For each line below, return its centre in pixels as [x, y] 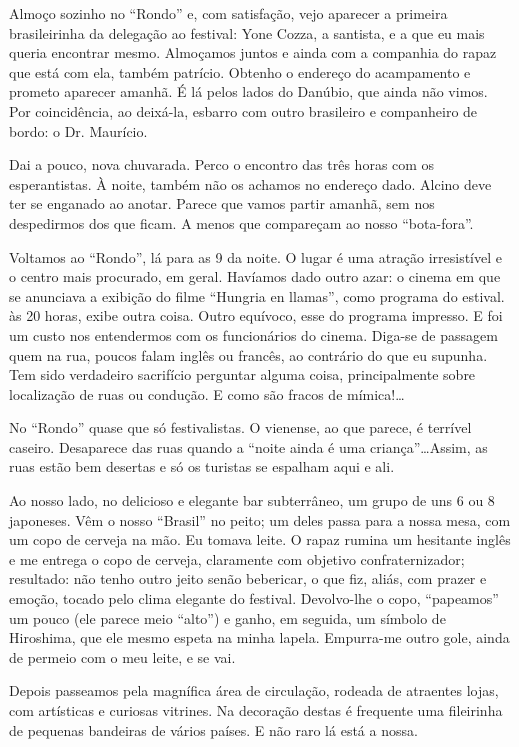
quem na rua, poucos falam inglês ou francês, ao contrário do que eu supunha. [248, 354]
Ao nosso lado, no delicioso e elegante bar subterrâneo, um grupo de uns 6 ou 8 [252, 500]
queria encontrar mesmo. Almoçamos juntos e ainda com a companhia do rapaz [253, 52]
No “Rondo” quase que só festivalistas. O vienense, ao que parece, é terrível [240, 427]
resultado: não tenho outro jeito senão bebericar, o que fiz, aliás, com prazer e [248, 578]
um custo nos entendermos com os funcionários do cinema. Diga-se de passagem [253, 334]
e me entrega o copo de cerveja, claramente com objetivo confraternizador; [237, 558]
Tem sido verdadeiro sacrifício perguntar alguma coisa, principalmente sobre [242, 374]
